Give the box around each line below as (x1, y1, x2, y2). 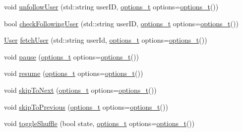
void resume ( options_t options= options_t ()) (4, 68, 143, 78)
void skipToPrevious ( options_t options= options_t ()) (4, 101, 168, 112)
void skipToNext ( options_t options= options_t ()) (4, 84, 157, 95)
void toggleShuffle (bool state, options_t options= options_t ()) (4, 118, 195, 129)
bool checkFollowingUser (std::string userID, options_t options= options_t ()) (4, 18, 239, 28)
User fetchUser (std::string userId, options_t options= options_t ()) (4, 35, 207, 45)
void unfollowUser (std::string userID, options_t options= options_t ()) (4, 1, 219, 11)
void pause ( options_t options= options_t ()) (4, 51, 139, 62)
